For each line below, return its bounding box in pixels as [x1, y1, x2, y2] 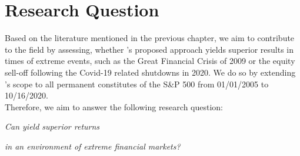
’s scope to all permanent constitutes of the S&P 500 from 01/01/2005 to [5, 77, 269, 90]
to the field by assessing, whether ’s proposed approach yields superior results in [5, 43, 294, 55]
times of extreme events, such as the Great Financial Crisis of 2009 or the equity [5, 55, 295, 67]
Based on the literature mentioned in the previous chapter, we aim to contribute [5, 32, 295, 44]
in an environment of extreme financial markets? [5, 140, 181, 152]
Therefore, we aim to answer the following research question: [5, 100, 223, 113]
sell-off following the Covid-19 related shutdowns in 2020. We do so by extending [5, 66, 296, 78]
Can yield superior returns [5, 120, 100, 133]
